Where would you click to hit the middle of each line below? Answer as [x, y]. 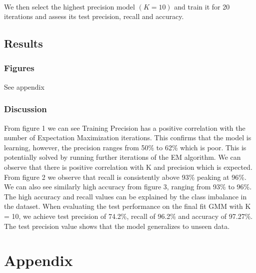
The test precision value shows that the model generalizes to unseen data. [117, 226]
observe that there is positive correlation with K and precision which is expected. [128, 167]
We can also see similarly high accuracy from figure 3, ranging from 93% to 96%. [128, 187]
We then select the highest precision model [69, 6]
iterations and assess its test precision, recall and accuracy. [94, 16]
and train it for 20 [202, 6]
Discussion [25, 109]
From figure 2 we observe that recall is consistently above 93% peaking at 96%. [125, 177]
